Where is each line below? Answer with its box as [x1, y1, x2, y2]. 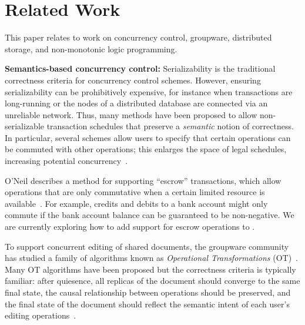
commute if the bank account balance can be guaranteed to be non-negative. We [5, 209, 294, 221]
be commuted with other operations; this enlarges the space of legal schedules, [5, 143, 287, 155]
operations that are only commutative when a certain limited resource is [5, 186, 265, 198]
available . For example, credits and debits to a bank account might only [5, 197, 268, 209]
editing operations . [5, 309, 76, 321]
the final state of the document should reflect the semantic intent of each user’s [5, 297, 290, 310]
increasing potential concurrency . [5, 155, 128, 167]
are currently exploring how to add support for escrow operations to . [5, 220, 255, 233]
